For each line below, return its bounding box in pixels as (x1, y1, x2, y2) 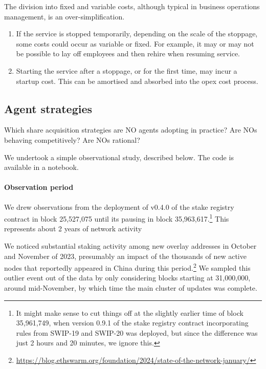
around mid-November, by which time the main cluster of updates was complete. (4, 283, 257, 293)
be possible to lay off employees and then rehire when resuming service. (16, 48, 240, 59)
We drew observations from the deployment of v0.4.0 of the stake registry (4, 201, 234, 212)
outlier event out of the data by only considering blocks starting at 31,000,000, (4, 272, 251, 283)
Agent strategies (4, 100, 93, 116)
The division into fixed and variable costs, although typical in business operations (4, 1, 260, 11)
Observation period (4, 182, 74, 192)
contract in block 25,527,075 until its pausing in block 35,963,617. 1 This (4, 212, 229, 224)
